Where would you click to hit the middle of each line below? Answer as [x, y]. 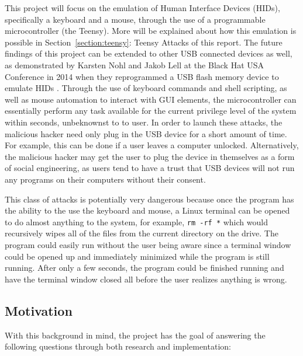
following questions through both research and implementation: [118, 346]
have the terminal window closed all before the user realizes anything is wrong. [146, 279]
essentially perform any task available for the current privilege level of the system [151, 111]
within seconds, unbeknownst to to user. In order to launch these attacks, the [144, 122]
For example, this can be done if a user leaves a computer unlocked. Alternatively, [152, 145]
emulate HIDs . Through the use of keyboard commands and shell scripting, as [146, 88]
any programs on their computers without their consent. [105, 179]
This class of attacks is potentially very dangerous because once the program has [149, 199]
